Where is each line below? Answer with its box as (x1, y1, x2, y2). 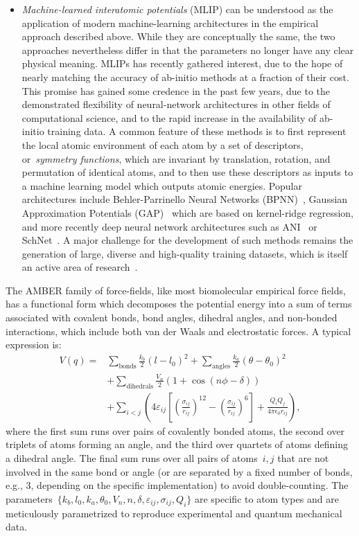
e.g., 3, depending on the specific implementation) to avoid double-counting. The (6, 478, 349, 492)
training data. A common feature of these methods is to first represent (47, 124, 347, 139)
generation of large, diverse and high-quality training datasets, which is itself (21, 246, 348, 260)
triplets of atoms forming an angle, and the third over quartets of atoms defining (6, 437, 349, 452)
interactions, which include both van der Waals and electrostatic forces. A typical (6, 323, 351, 338)
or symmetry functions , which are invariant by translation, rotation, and (21, 151, 331, 166)
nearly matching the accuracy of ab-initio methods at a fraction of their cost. (21, 69, 349, 84)
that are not (277, 450, 329, 465)
